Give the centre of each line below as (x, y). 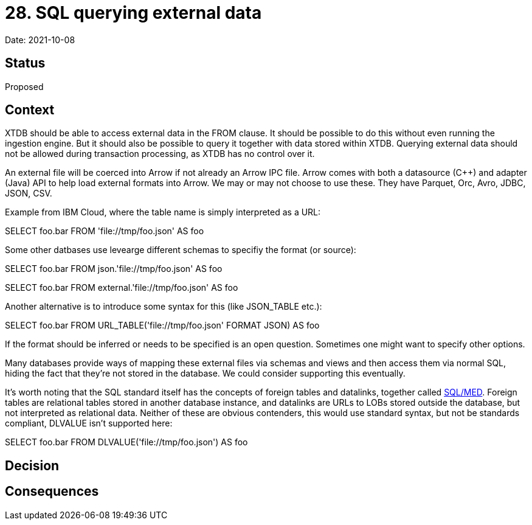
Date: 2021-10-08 (40, 40)
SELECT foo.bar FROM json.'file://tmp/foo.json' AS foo (114, 269)
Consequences (52, 492)
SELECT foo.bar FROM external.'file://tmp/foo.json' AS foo (122, 288)
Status (25, 63)
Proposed (24, 86)
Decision (32, 465)
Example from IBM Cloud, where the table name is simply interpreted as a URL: (163, 212)
